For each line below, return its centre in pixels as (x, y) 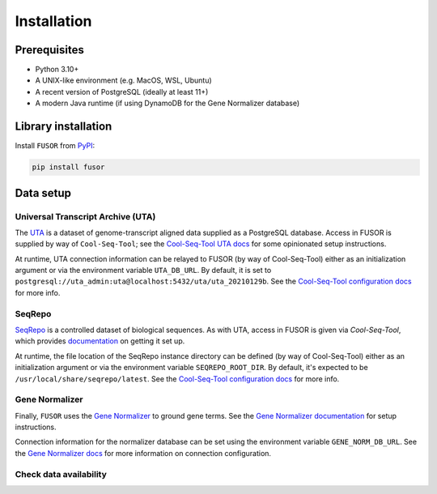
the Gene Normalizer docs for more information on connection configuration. (143, 453)
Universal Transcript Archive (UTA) (85, 216)
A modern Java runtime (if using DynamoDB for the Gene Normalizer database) (168, 103)
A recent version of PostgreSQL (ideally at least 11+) (122, 92)
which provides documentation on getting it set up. (100, 341)
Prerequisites (49, 50)
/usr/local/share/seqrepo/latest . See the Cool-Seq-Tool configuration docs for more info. (177, 379)
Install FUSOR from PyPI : (55, 146)
